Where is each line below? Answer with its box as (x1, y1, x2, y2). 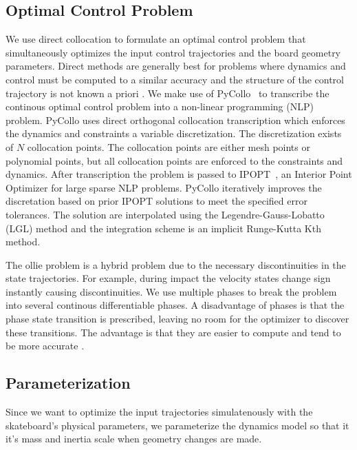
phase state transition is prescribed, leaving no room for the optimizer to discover (6, 311, 349, 326)
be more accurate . (6, 338, 85, 353)
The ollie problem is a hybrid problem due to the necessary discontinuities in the (6, 257, 346, 272)
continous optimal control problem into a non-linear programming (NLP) (6, 99, 314, 114)
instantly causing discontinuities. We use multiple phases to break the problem (6, 284, 337, 298)
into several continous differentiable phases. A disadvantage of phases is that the (6, 298, 345, 312)
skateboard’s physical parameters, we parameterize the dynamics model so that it (6, 418, 349, 432)
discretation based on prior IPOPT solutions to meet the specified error (6, 194, 307, 208)
